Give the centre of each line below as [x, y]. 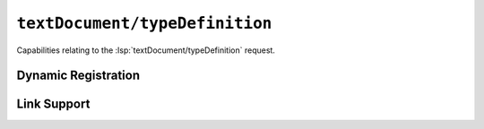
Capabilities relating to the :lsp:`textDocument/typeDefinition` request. [146, 50]
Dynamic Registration [78, 76]
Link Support [53, 104]
